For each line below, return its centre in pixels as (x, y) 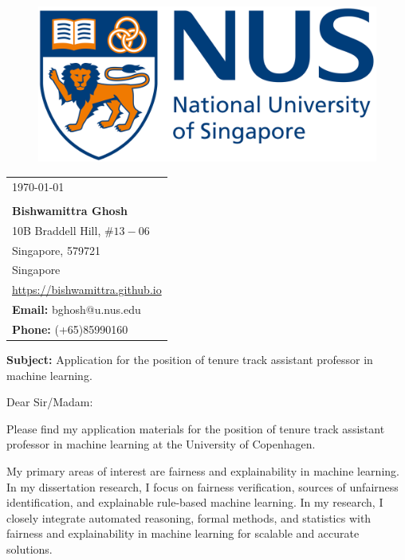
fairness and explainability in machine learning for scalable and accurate (183, 533)
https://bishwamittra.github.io (87, 290)
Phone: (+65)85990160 (70, 329)
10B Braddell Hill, (57, 230)
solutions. (29, 548)
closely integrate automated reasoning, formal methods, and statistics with (189, 517)
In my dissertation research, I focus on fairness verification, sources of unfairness (202, 486)
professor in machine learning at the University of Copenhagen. (161, 444)
